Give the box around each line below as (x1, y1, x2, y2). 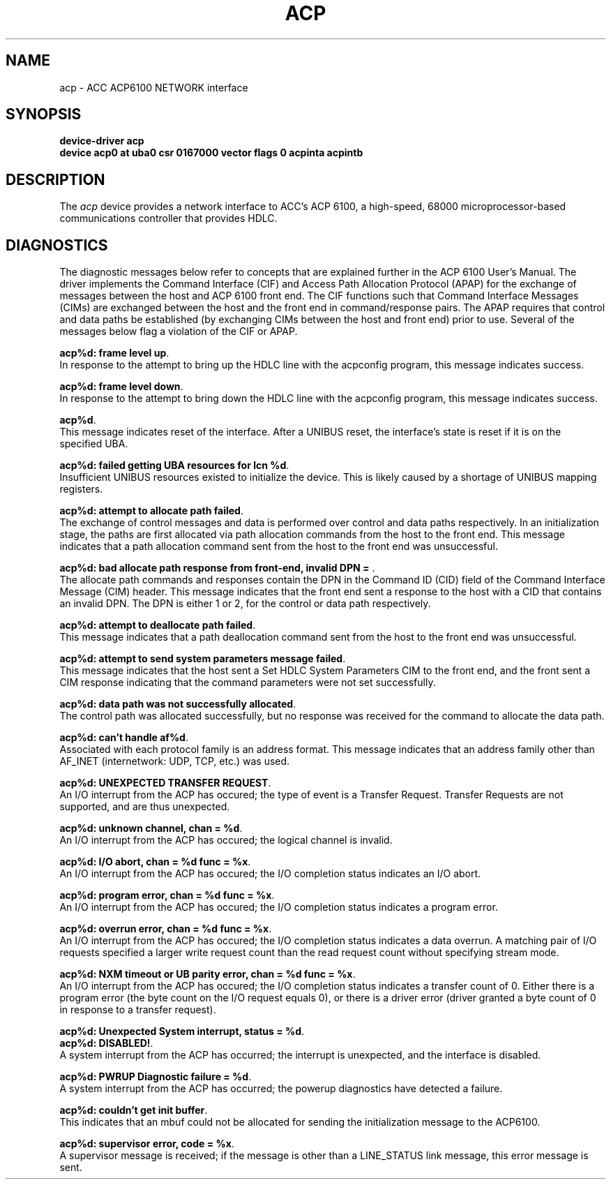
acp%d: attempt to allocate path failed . (59, 505, 243, 517)
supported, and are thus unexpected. (59, 800, 230, 813)
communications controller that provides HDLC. (59, 212, 278, 225)
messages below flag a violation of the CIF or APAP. (59, 325, 298, 338)
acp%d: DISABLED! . (59, 1037, 153, 1050)
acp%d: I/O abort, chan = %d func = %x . (59, 856, 251, 868)
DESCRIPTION (6, 170, 105, 188)
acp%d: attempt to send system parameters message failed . (59, 653, 346, 665)
